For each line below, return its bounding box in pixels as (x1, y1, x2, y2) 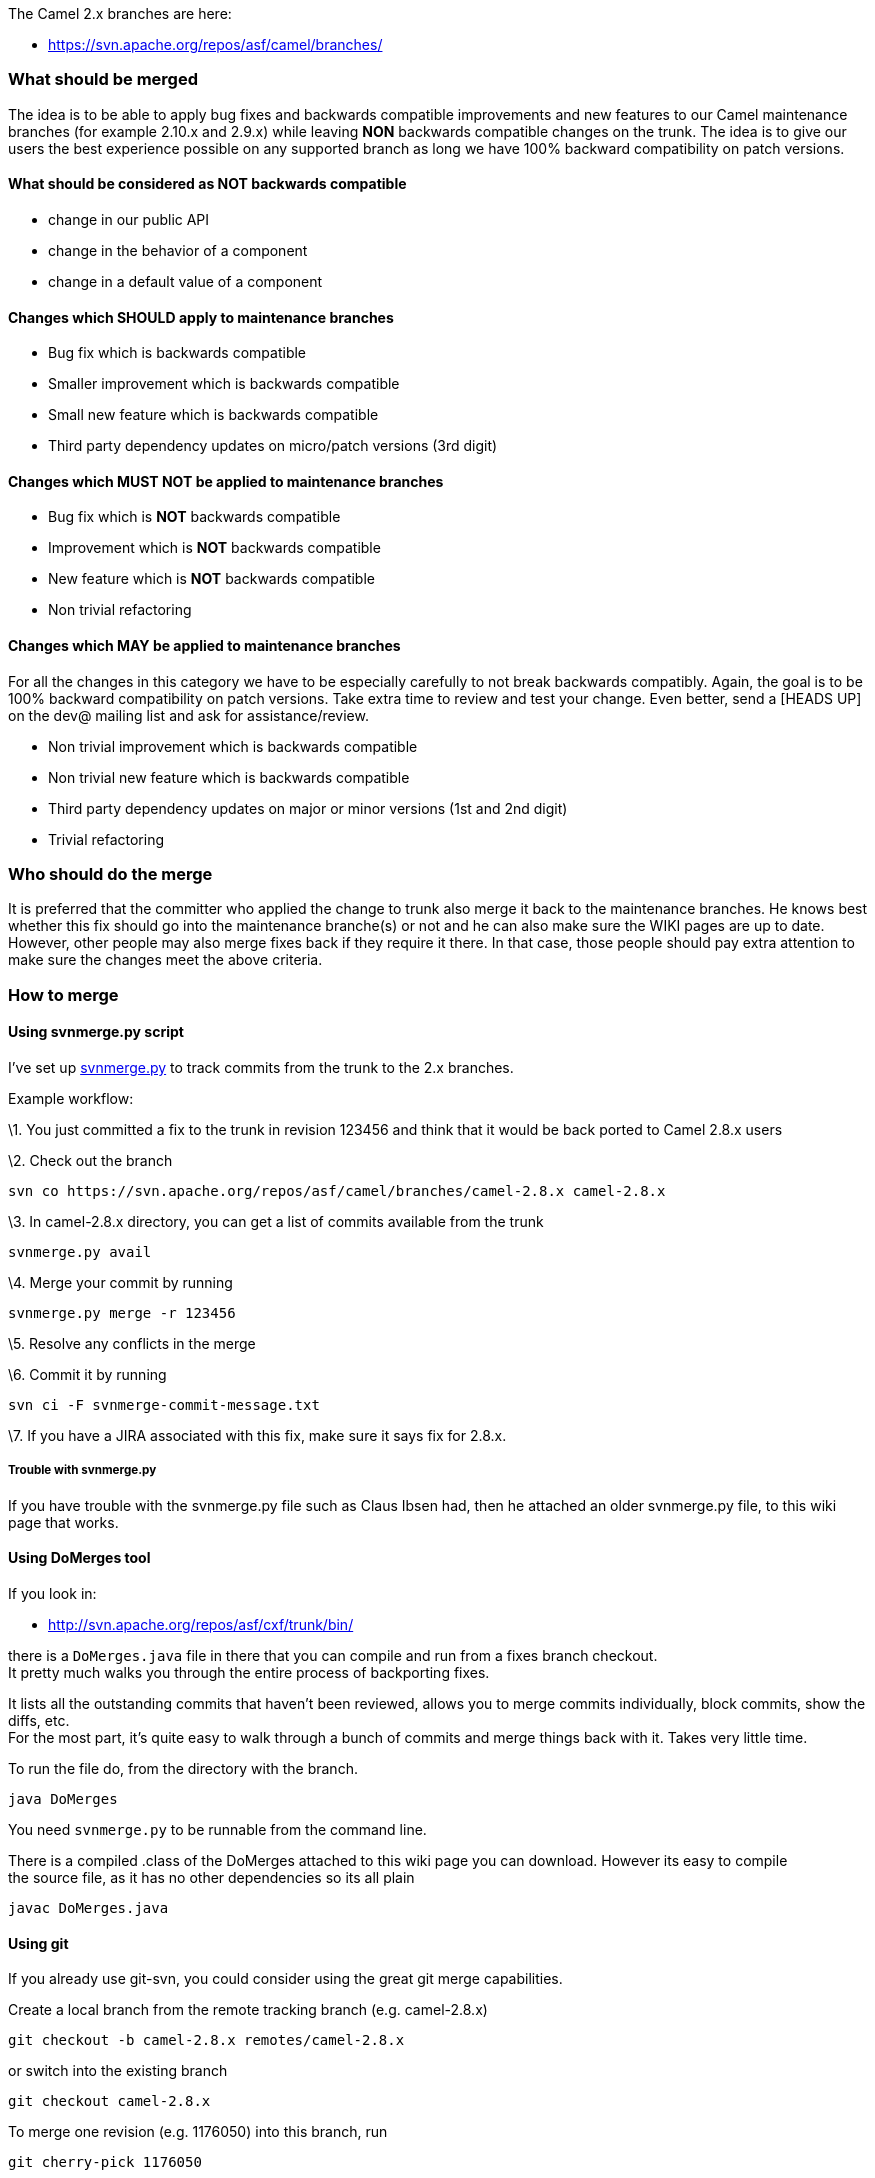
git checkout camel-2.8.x (8, 2093, 211, 2110)
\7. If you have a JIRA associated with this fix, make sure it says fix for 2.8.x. (8, 1426, 507, 1444)
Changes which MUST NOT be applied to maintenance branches (8, 472, 444, 490)
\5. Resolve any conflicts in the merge (8, 1334, 256, 1352)
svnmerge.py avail (8, 1243, 152, 1260)
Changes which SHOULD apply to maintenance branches (8, 308, 394, 326)
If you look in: (8, 1584, 97, 1602)
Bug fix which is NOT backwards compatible (48, 508, 341, 526)
